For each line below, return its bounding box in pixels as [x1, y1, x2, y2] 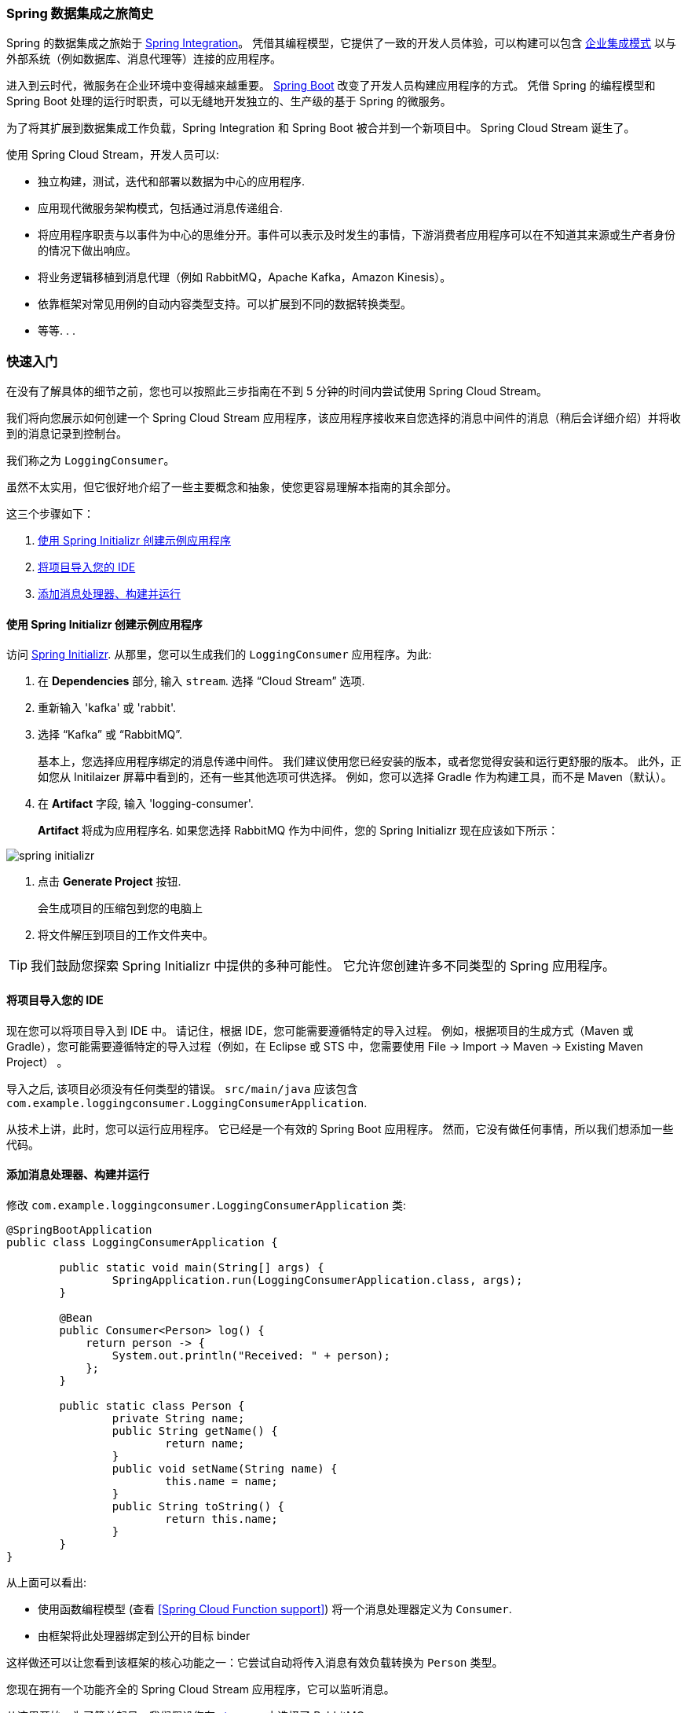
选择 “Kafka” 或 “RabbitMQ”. [38, 728, 183, 742]
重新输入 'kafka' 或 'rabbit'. [38, 701, 177, 715]
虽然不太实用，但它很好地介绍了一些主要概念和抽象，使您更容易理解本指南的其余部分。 [6, 480, 457, 494]
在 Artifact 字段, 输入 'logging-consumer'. [38, 797, 254, 811]
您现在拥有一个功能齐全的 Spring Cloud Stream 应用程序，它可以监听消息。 [6, 1682, 395, 1696]
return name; [165, 1436, 245, 1450]
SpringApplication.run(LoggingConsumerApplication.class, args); [112, 1273, 523, 1286]
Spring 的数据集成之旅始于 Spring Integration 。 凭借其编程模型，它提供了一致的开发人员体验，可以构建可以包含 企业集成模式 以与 [6, 36, 677, 50]
